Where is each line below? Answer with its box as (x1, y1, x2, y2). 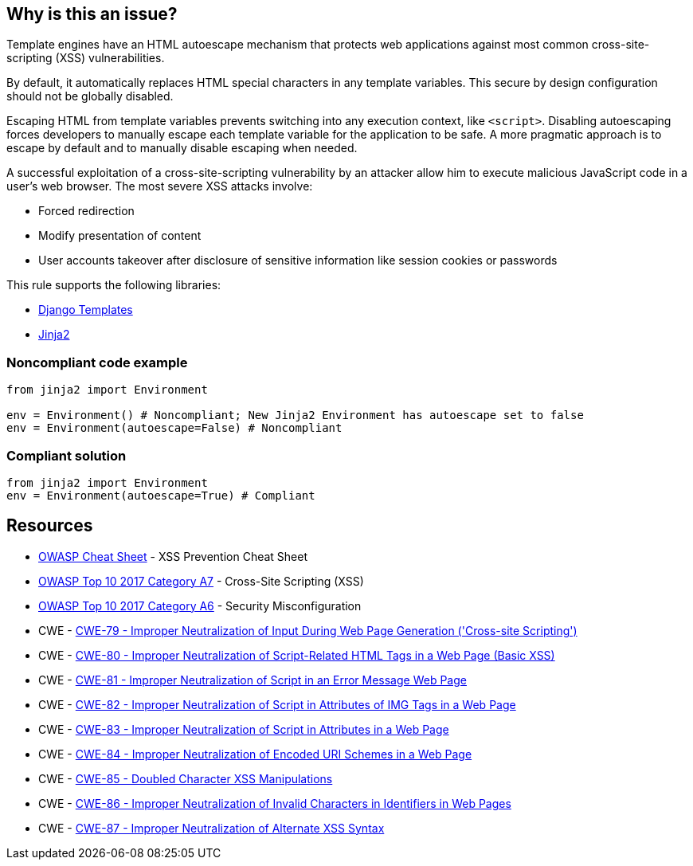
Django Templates (38, 303, 133, 317)
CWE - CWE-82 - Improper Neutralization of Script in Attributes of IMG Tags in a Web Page (38, 697, 516, 711)
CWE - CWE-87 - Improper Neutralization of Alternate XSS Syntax (38, 821, 385, 835)
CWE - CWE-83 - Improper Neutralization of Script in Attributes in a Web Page (38, 722, 449, 736)
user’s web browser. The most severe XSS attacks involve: (6, 179, 313, 194)
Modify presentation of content (38, 229, 202, 243)
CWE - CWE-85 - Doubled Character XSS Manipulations (38, 771, 333, 786)
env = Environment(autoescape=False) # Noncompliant (6, 421, 343, 435)
